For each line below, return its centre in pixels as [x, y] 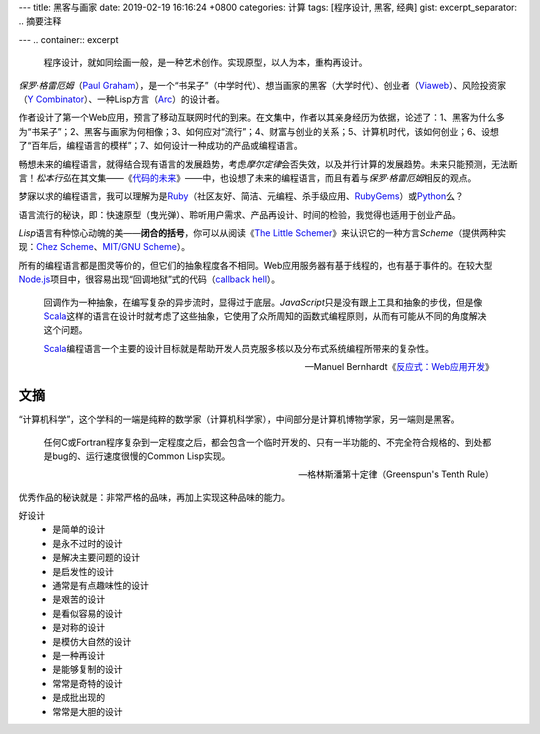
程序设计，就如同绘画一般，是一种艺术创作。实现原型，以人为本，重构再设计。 [205, 62]
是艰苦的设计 [78, 599]
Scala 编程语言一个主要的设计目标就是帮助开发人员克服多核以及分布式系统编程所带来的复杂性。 [239, 348]
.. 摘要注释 [40, 21]
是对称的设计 [78, 627]
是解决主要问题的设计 [96, 557]
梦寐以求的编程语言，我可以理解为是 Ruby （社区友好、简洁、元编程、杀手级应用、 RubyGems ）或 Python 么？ [241, 196]
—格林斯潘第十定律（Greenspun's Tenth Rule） [396, 474]
